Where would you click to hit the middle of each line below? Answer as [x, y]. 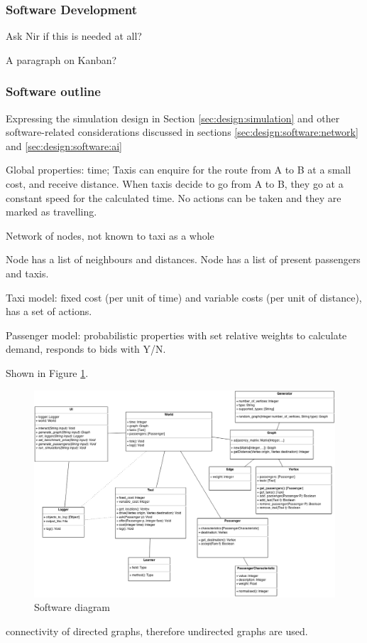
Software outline [53, 91]
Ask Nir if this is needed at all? [74, 36]
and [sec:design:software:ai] [64, 145]
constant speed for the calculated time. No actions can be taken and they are [174, 197]
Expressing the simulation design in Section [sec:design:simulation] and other [173, 118]
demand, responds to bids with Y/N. [86, 349]
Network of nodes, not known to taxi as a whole [110, 235]
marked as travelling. [51, 212]
